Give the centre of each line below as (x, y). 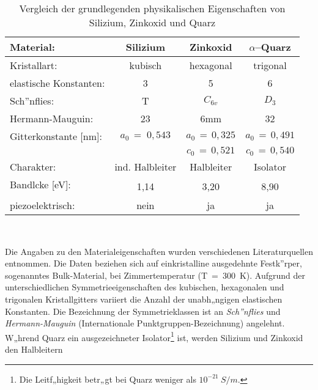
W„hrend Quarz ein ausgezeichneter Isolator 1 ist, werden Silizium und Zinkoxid (154, 336)
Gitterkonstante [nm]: (56, 136)
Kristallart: (34, 65)
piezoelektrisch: (43, 205)
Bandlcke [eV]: (40, 184)
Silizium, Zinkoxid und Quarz (152, 22)
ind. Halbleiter (146, 167)
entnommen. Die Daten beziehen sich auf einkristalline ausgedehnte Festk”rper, (153, 263)
